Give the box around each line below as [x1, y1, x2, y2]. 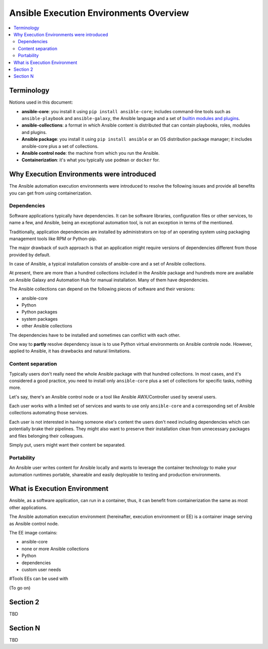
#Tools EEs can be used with [9, 576, 68, 582]
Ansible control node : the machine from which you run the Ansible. [21, 150, 160, 156]
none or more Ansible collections [21, 546, 89, 552]
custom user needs [21, 567, 62, 573]
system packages [21, 316, 58, 322]
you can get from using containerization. [9, 190, 92, 196]
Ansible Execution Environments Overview [9, 7, 190, 18]
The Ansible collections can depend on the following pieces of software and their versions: [9, 286, 196, 292]
